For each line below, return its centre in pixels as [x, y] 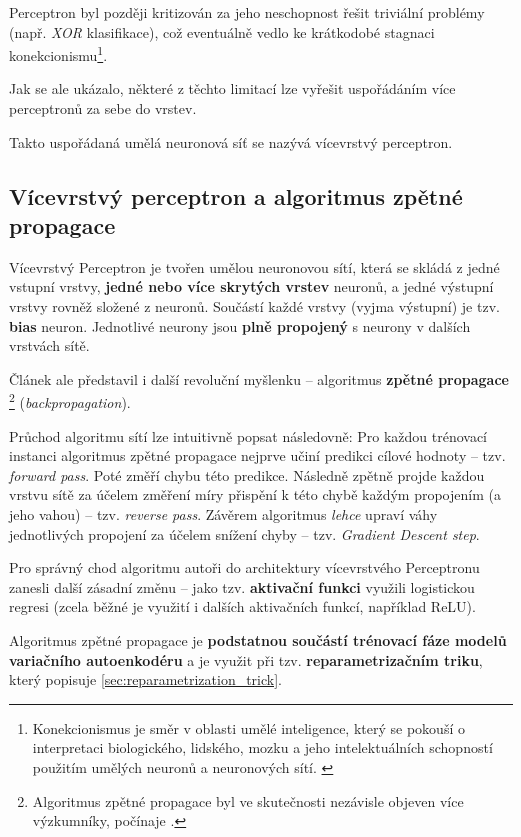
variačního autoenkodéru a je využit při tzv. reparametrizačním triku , [246, 659]
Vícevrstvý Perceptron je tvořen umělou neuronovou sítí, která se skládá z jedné [254, 266]
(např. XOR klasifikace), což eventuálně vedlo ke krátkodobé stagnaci [222, 31]
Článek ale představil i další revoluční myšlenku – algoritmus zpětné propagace [259, 378]
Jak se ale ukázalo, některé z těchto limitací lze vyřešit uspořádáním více [232, 88]
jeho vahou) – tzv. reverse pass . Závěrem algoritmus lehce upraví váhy [223, 514]
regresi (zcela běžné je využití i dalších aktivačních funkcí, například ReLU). [242, 606]
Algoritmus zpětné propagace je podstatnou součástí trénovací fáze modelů [258, 639]
